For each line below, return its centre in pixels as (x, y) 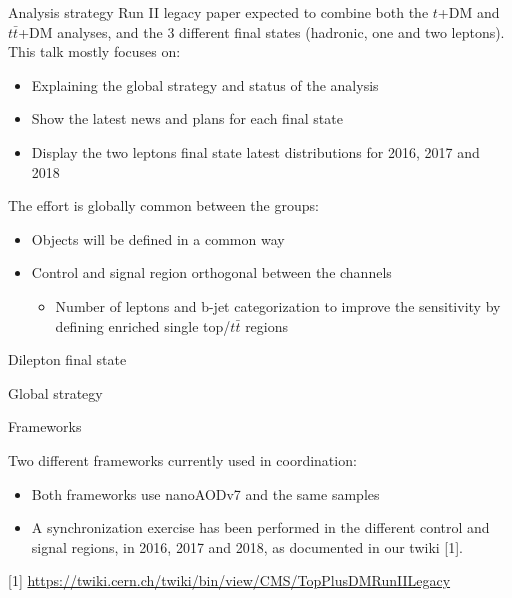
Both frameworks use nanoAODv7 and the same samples (205, 493)
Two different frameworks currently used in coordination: (182, 459)
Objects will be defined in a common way (158, 238)
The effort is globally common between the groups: (163, 205)
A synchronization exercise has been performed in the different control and (260, 527)
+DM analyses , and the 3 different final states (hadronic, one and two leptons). (261, 31)
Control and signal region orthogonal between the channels (211, 272)
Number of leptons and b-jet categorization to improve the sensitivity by (278, 305)
